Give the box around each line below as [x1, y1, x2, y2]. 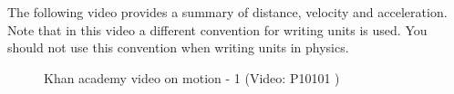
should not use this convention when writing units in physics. [7, 38, 349, 57]
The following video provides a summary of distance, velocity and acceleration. [7, 3, 448, 21]
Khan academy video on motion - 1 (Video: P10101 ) [44, 68, 340, 87]
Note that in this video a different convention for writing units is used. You [7, 20, 428, 39]
